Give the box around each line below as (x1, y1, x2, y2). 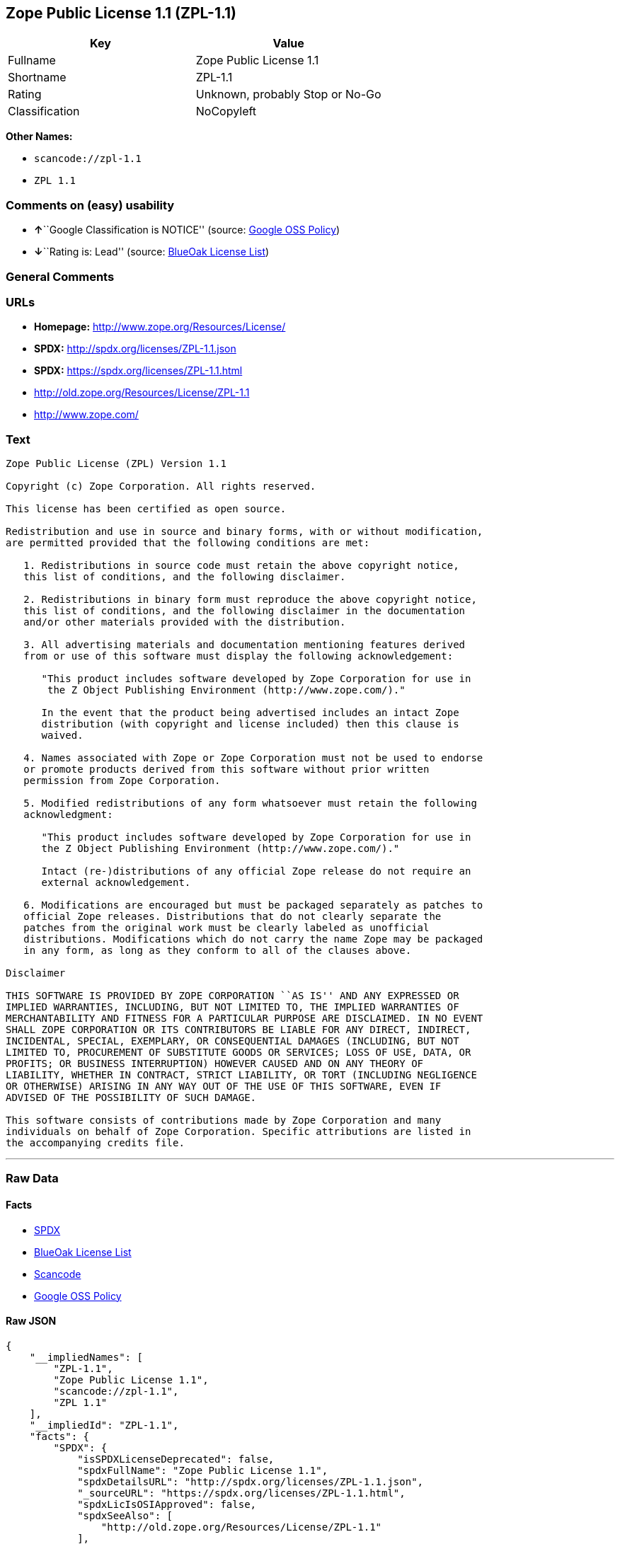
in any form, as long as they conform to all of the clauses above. (23, 945, 412, 957)
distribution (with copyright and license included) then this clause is (41, 718, 459, 730)
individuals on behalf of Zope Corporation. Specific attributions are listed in (6, 1126, 471, 1138)
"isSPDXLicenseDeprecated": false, (77, 1453, 275, 1465)
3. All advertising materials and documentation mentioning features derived (23, 639, 466, 651)
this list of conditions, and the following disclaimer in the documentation (23, 605, 466, 617)
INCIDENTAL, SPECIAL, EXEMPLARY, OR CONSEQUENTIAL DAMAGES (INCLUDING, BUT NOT (6, 1035, 459, 1047)
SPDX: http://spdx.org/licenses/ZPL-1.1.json (34, 342, 236, 355)
